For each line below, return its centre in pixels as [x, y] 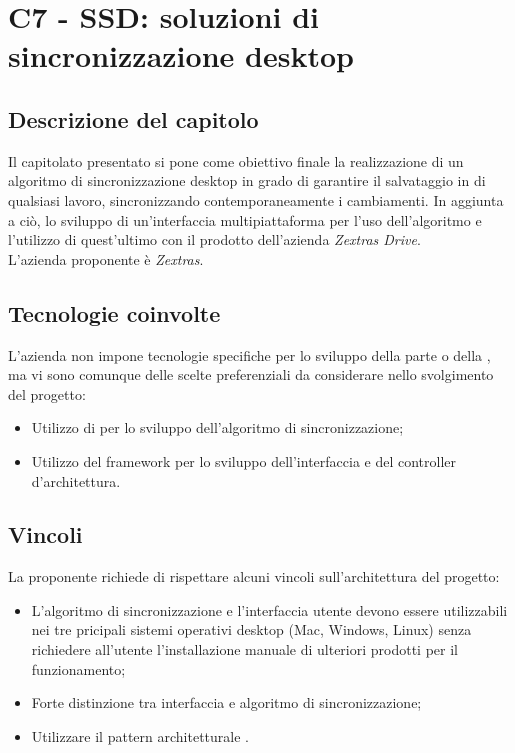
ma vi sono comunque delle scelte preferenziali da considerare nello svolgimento [251, 374]
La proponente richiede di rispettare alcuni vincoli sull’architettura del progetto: [254, 576]
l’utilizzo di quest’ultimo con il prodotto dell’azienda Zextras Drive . [214, 239]
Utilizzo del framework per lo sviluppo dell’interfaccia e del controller [244, 460]
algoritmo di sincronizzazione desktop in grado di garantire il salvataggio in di [247, 180]
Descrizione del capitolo [133, 118]
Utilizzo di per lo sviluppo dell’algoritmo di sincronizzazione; [217, 427]
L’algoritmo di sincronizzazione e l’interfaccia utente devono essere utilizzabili [269, 609]
